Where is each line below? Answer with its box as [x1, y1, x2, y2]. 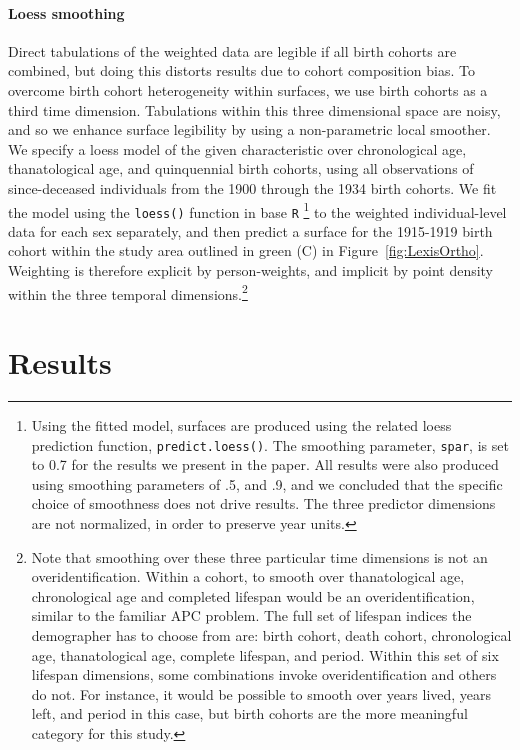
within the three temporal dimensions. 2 [8, 280, 248, 304]
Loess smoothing [8, 2, 125, 23]
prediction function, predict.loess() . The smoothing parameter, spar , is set [31, 434, 509, 455]
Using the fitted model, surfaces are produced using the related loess [31, 415, 452, 436]
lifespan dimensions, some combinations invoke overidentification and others [31, 664, 497, 685]
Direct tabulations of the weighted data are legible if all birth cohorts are [8, 40, 457, 61]
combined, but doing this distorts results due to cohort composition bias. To [8, 60, 475, 81]
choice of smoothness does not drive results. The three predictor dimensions [31, 493, 496, 514]
